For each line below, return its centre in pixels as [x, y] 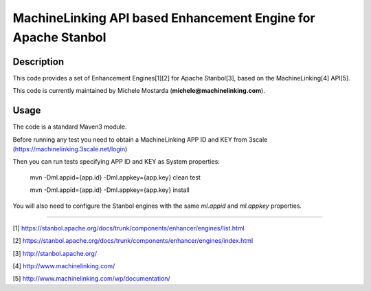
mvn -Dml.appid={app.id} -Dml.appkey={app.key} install [110, 190]
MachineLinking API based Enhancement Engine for [164, 18]
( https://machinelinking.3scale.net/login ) [70, 149]
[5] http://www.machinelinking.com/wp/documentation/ [92, 279]
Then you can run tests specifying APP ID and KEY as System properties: [116, 162]
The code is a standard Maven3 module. [70, 127]
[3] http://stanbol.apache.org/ [55, 253]
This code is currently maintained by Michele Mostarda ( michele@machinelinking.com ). [139, 91]
